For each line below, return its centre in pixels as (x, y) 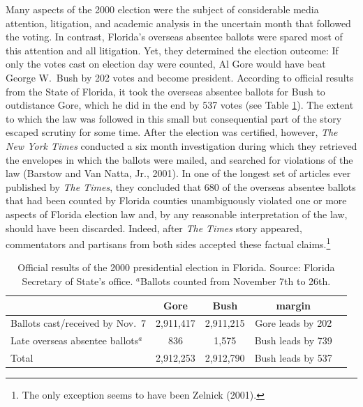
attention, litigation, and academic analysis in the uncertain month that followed (178, 23)
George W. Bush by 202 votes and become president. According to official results (180, 77)
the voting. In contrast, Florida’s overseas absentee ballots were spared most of (174, 37)
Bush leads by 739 (293, 340)
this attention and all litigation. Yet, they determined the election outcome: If (172, 50)
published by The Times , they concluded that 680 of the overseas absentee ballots (181, 186)
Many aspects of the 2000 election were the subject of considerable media (162, 9)
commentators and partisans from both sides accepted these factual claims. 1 (168, 243)
